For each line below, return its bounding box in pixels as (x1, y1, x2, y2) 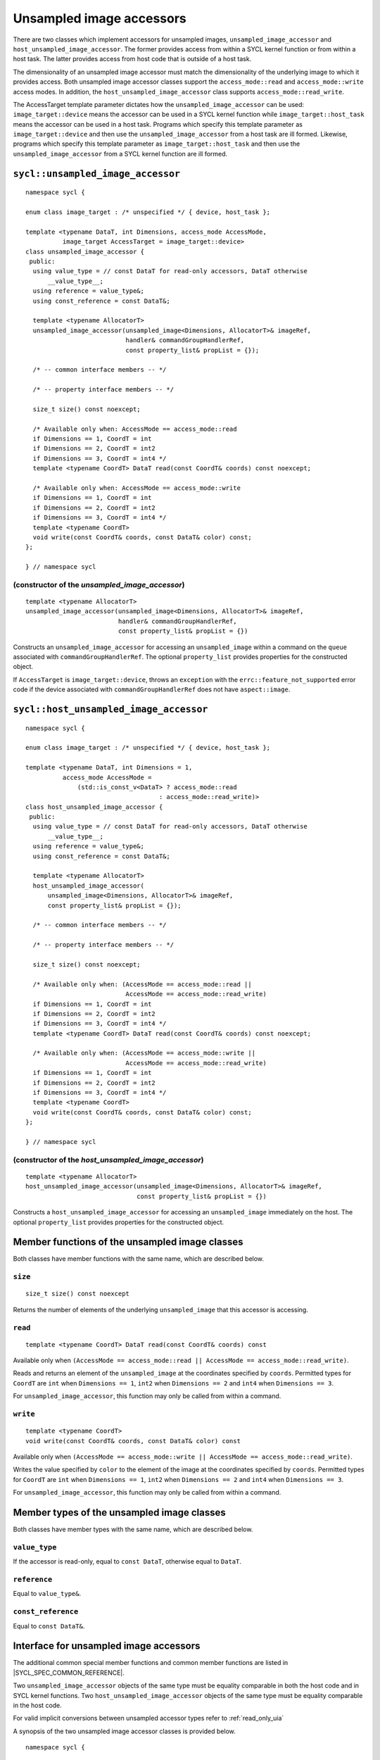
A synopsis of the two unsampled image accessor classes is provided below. (13, 1727, 236, 1735)
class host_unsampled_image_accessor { (25, 803, 163, 811)
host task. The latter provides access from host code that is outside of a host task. (13, 55, 252, 63)
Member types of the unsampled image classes (13, 1507, 227, 1519)
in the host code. (13, 1701, 63, 1709)
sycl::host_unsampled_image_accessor (13, 703, 208, 715)
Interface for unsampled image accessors (13, 1640, 201, 1652)
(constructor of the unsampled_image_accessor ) (13, 579, 185, 589)
